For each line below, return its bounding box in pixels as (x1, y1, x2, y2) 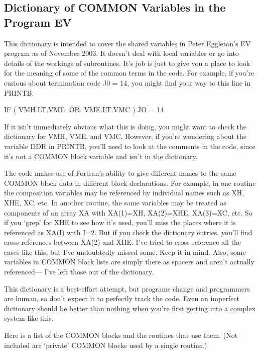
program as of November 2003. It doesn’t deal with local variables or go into (4, 48, 239, 58)
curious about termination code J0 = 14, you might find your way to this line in (4, 77, 251, 88)
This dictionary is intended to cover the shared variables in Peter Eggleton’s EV (4, 38, 251, 48)
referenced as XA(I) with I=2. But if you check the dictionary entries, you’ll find (4, 227, 252, 237)
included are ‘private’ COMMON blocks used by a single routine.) (4, 339, 207, 350)
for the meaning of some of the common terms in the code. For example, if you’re (4, 67, 254, 78)
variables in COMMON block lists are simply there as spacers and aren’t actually (4, 256, 254, 267)
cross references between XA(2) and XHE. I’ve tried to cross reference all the (4, 237, 241, 247)
